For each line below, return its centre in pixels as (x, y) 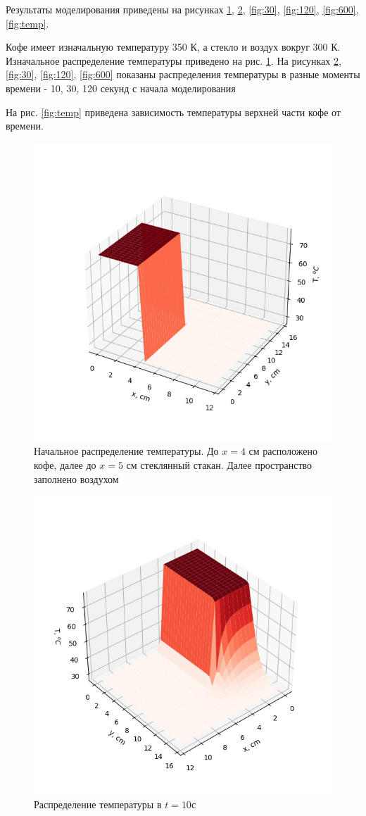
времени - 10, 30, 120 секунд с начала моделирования (121, 88)
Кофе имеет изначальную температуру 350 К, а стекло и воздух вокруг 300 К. (173, 47)
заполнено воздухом (76, 478)
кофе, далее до (65, 464)
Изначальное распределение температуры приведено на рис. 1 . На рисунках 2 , (173, 60)
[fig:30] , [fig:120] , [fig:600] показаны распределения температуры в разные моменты (183, 74)
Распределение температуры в (98, 804)
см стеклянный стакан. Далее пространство (219, 464)
